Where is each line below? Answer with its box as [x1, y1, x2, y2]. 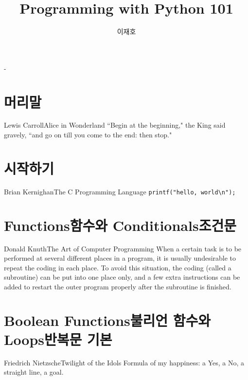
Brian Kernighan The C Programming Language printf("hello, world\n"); [4, 186, 236, 196]
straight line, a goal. [4, 367, 64, 377]
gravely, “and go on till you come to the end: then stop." [4, 130, 172, 140]
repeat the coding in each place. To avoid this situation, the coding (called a [4, 262, 231, 272]
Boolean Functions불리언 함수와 [4, 310, 211, 330]
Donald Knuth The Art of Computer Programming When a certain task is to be [4, 243, 242, 253]
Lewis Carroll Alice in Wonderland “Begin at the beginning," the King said [4, 120, 226, 130]
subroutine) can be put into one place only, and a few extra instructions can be [4, 272, 240, 282]
